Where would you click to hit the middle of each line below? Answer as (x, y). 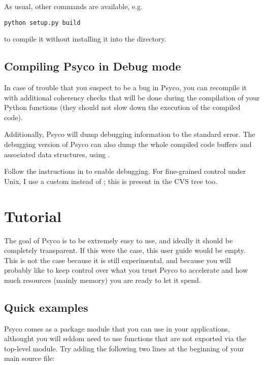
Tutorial (33, 216)
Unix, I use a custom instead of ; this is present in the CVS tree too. (111, 181)
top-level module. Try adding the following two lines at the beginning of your (124, 348)
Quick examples (46, 307)
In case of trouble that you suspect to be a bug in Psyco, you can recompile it (125, 87)
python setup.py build (42, 23)
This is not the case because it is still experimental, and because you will (118, 260)
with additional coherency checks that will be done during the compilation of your (132, 97)
